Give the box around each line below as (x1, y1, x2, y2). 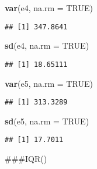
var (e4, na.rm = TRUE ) (5, 2, 93, 13)
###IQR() (5, 153, 47, 164)
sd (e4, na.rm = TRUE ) (5, 39, 89, 52)
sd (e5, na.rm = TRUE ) (5, 114, 89, 127)
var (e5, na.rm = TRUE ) (5, 77, 93, 89)
